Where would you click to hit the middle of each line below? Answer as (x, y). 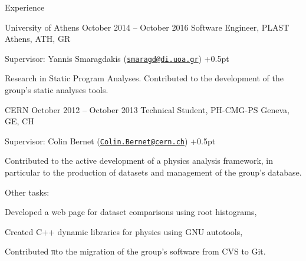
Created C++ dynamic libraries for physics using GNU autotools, (124, 231)
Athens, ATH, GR (38, 39)
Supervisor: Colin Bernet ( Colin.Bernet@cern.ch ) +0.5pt (110, 141)
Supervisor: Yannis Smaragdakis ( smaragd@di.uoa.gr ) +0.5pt (117, 58)
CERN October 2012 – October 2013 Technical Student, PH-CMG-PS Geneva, (147, 109)
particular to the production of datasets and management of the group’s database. (153, 172)
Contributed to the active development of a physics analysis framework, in (139, 161)
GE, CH (19, 121)
